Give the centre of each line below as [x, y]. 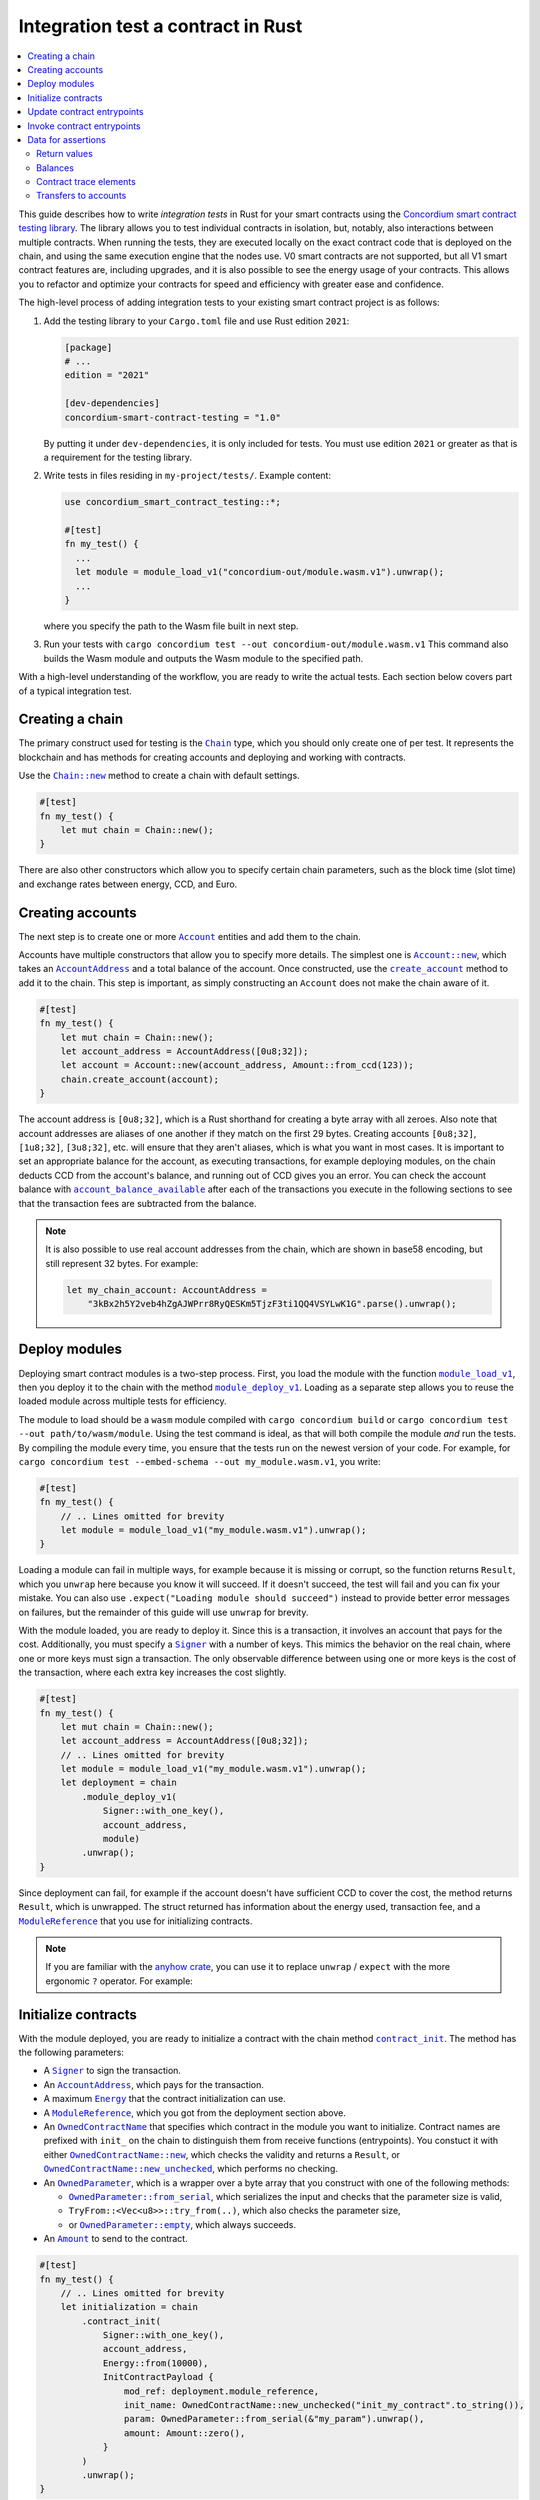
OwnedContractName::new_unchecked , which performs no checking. [191, 2169]
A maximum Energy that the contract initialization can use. [165, 2099]
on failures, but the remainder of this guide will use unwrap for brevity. [163, 1612]
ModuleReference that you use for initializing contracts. [135, 1921]
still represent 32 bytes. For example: [122, 1263]
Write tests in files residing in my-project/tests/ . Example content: [187, 476]
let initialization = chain [129, 2307]
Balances [55, 167]
